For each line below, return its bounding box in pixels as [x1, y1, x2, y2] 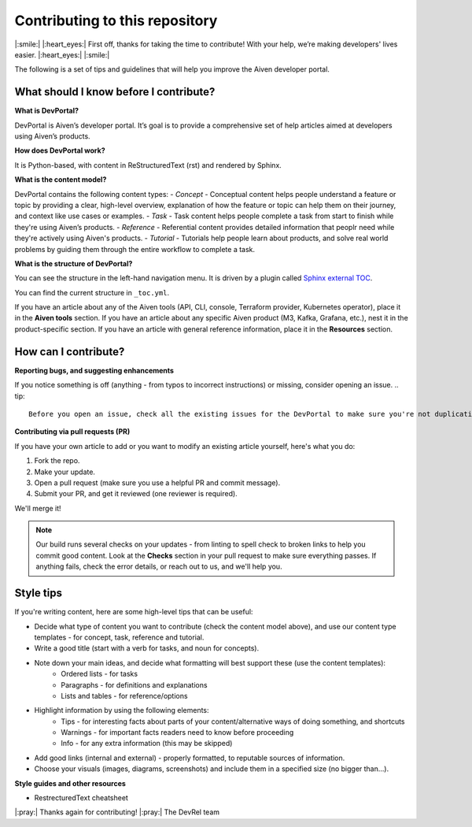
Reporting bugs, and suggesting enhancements [14, 365, 175, 375]
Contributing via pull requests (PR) [14, 427, 131, 436]
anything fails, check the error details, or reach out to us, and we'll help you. [35, 562, 282, 571]
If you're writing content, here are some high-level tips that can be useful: [14, 607, 253, 617]
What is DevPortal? [14, 106, 79, 116]
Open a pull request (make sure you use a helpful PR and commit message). [34, 477, 281, 488]
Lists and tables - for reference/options [61, 691, 188, 700]
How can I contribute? [14, 345, 125, 358]
